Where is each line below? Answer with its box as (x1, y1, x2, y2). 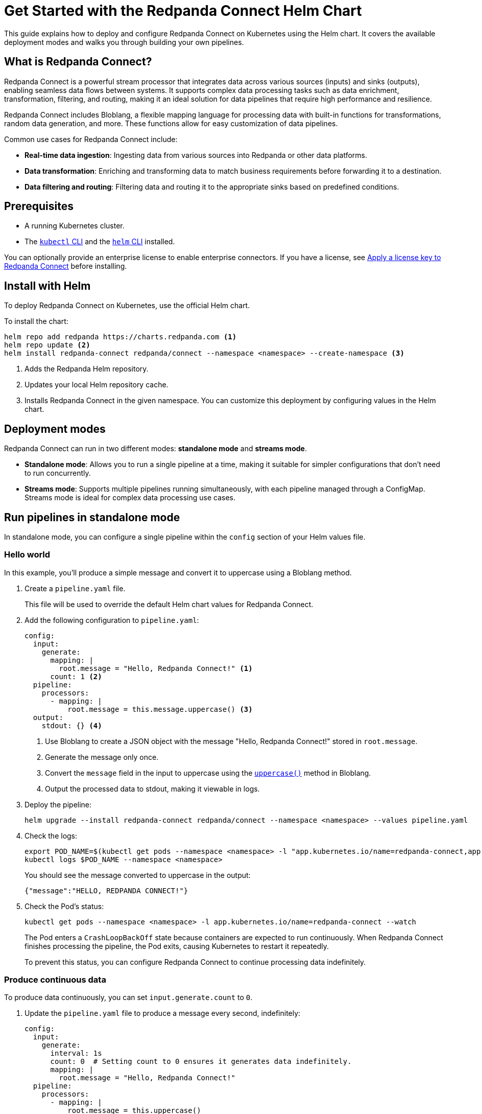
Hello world (4, 549, 51, 560)
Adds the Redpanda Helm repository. (25, 364, 149, 374)
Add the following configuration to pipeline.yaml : (25, 615, 199, 624)
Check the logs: (25, 831, 78, 840)
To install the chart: (4, 317, 68, 326)
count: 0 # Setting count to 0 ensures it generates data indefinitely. (50, 1057, 352, 1066)
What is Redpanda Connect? (4, 55, 152, 68)
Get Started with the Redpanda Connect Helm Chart (4, 2, 362, 19)
